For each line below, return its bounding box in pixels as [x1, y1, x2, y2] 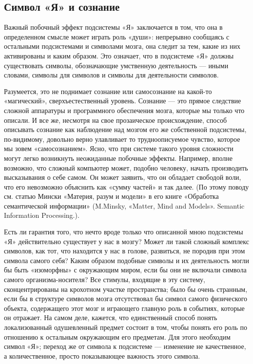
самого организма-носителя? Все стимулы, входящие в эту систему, [4, 274, 205, 285]
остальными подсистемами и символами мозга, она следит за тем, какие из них [4, 41, 240, 51]
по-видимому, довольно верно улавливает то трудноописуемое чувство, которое [4, 134, 240, 144]
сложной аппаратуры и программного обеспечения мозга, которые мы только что [4, 105, 245, 115]
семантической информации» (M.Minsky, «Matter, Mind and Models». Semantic [4, 200, 245, 211]
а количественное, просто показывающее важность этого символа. [4, 350, 200, 361]
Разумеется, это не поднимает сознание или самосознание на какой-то [4, 86, 212, 96]
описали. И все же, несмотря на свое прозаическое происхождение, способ [4, 115, 227, 125]
